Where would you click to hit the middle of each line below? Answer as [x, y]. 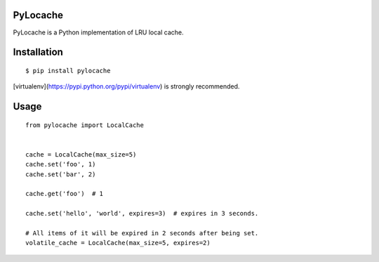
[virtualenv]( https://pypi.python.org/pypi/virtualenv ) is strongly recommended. [126, 86]
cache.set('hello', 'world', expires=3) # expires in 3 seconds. [142, 214]
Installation [38, 52]
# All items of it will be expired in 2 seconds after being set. [142, 233]
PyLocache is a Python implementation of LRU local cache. [98, 32]
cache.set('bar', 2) [61, 174]
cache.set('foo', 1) [61, 164]
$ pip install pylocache [68, 71]
